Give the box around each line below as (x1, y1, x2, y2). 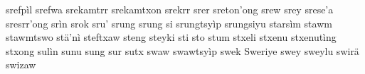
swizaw (6, 57, 36, 72)
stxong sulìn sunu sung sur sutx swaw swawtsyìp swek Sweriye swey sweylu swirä (6, 43, 359, 58)
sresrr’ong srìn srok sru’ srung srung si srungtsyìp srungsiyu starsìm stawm (6, 16, 332, 30)
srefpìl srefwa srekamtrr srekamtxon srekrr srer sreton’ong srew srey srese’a (6, 2, 334, 16)
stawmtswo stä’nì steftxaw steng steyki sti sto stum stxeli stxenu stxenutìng (6, 30, 337, 44)
